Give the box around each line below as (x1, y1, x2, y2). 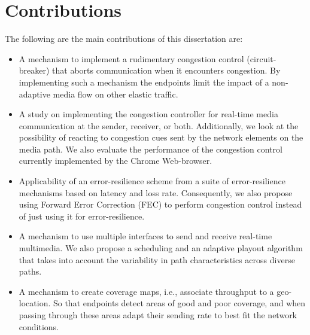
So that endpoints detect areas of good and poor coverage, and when (53, 297, 306, 309)
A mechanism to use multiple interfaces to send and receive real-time (19, 230, 272, 242)
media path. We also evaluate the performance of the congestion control (19, 142, 282, 155)
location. (19, 297, 51, 309)
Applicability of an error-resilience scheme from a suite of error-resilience (19, 175, 285, 187)
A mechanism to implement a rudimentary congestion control (19, 52, 244, 65)
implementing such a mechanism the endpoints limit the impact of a (19, 75, 269, 88)
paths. (19, 265, 42, 278)
